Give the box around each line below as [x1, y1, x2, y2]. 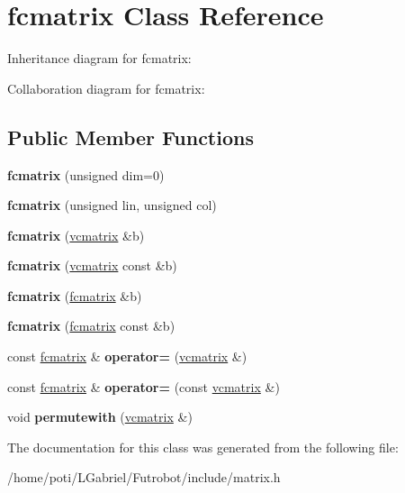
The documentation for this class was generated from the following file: [7, 437, 399, 456]
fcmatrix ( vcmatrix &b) [7, 225, 145, 244]
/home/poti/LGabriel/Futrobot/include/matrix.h [7, 468, 281, 487]
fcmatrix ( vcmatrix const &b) [7, 256, 177, 275]
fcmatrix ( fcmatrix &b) [7, 286, 142, 305]
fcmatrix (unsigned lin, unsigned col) [7, 196, 217, 215]
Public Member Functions [7, 123, 254, 151]
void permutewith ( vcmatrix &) [7, 407, 193, 426]
